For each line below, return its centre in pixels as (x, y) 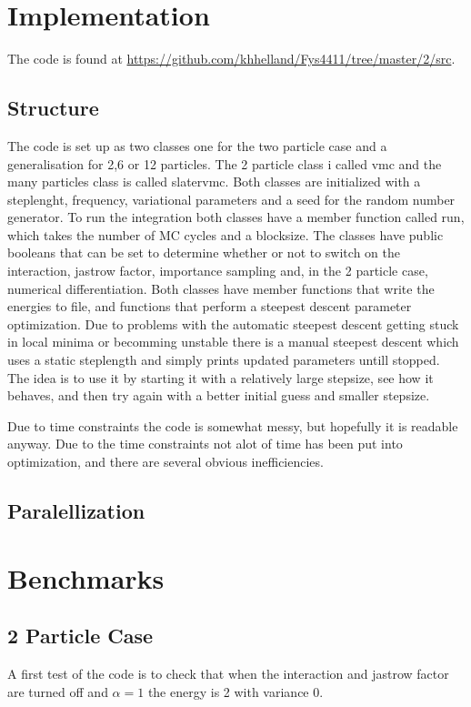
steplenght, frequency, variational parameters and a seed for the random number (231, 199)
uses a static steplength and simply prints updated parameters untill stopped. (224, 360)
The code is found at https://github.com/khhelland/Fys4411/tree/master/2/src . (231, 59)
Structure (53, 108)
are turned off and (58, 691)
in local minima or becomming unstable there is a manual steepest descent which (233, 342)
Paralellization (76, 510)
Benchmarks (86, 577)
